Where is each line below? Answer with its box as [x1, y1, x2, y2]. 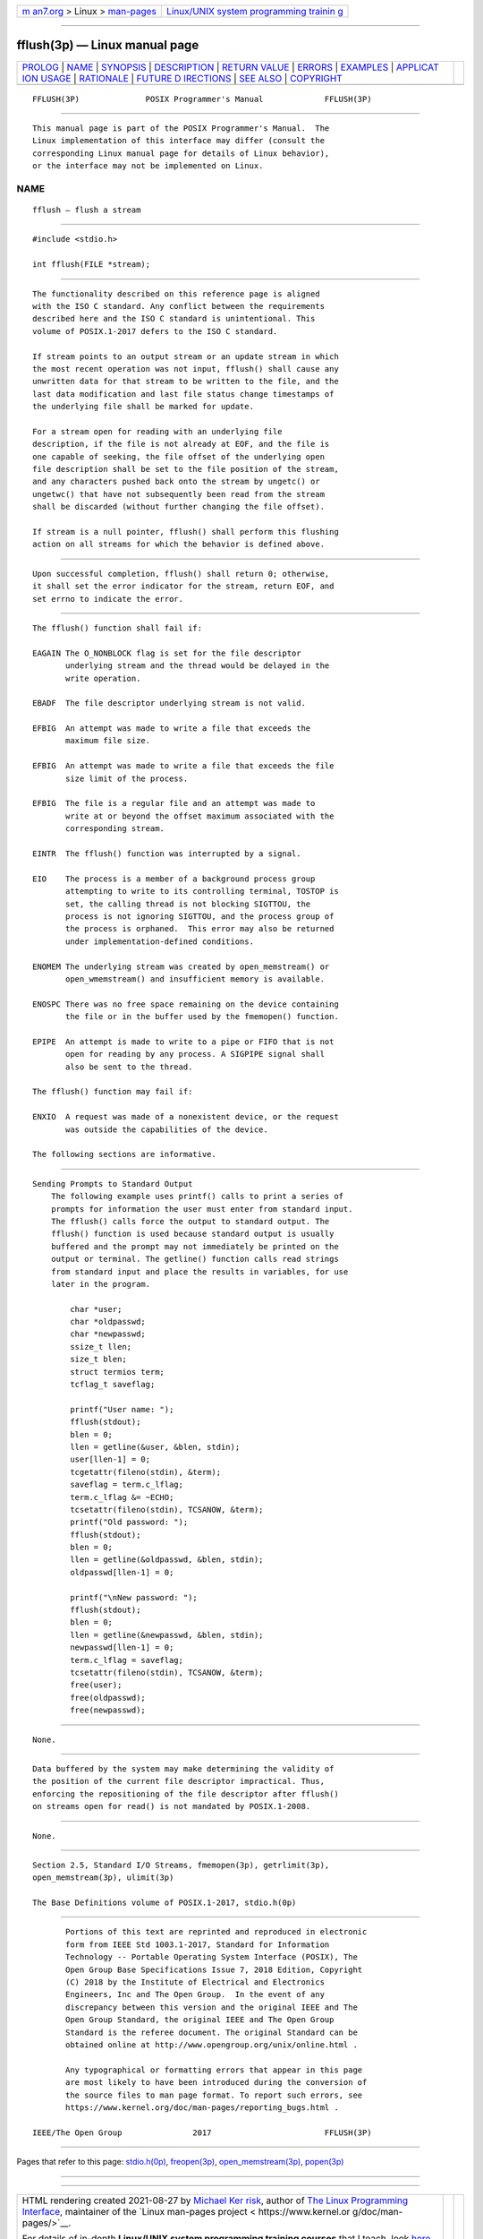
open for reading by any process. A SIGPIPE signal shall [65, 1049, 326, 1059]
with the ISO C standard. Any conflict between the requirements [32, 301, 326, 311]
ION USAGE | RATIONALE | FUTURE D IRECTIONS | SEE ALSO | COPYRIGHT [21, 72, 343, 84]
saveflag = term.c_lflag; [70, 1480, 183, 1490]
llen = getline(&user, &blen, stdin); [70, 1442, 241, 1452]
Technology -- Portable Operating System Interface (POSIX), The [65, 1952, 358, 1962]
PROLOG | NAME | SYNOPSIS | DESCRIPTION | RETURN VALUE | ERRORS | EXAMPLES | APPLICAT [21, 61, 439, 73]
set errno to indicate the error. [32, 594, 183, 604]
